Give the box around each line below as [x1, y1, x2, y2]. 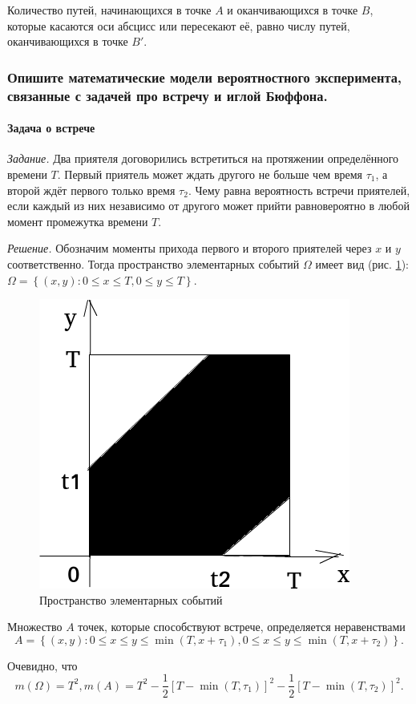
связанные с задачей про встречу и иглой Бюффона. [7, 85, 328, 105]
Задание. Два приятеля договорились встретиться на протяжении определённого [7, 150, 399, 167]
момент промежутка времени [7, 212, 148, 229]
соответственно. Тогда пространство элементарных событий [7, 255, 300, 272]
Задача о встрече [7, 119, 95, 136]
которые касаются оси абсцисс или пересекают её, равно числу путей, [7, 17, 350, 34]
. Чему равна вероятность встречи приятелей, [188, 181, 410, 198]
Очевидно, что [7, 657, 78, 674]
